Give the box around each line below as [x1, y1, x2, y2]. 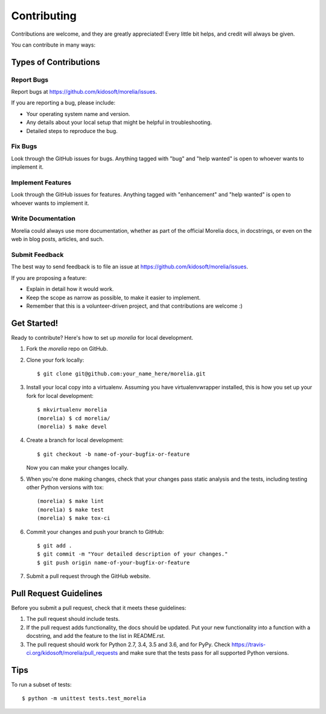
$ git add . [37, 542, 72, 549]
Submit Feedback [11, 251, 64, 259]
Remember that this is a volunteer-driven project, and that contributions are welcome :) [26, 302, 243, 310]
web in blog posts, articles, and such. [11, 236, 104, 243]
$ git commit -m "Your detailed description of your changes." [37, 551, 228, 557]
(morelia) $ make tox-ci [37, 514, 110, 522]
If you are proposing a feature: [11, 274, 87, 281]
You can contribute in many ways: [11, 41, 96, 48]
